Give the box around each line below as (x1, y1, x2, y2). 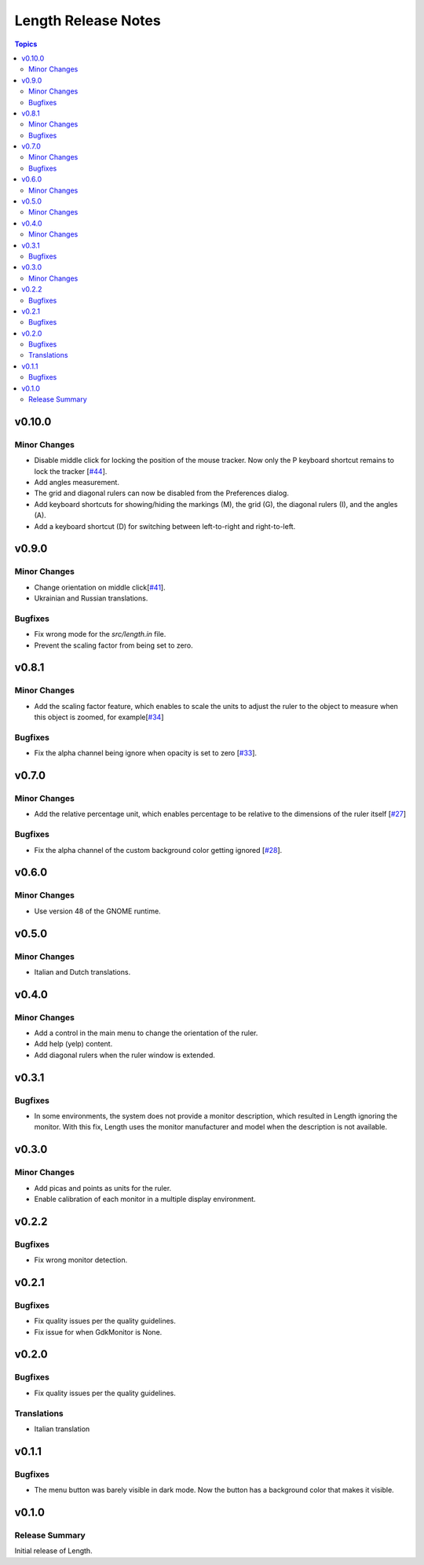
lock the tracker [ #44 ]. (34, 466, 108, 476)
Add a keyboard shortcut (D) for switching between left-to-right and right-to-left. (34, 521, 296, 531)
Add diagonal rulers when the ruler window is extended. (34, 1050, 216, 1060)
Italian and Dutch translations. (34, 967, 131, 976)
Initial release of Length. (14, 1546, 93, 1556)
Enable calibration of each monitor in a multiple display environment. (34, 1194, 256, 1203)
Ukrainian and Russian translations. (34, 593, 148, 603)
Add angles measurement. (34, 477, 119, 487)
